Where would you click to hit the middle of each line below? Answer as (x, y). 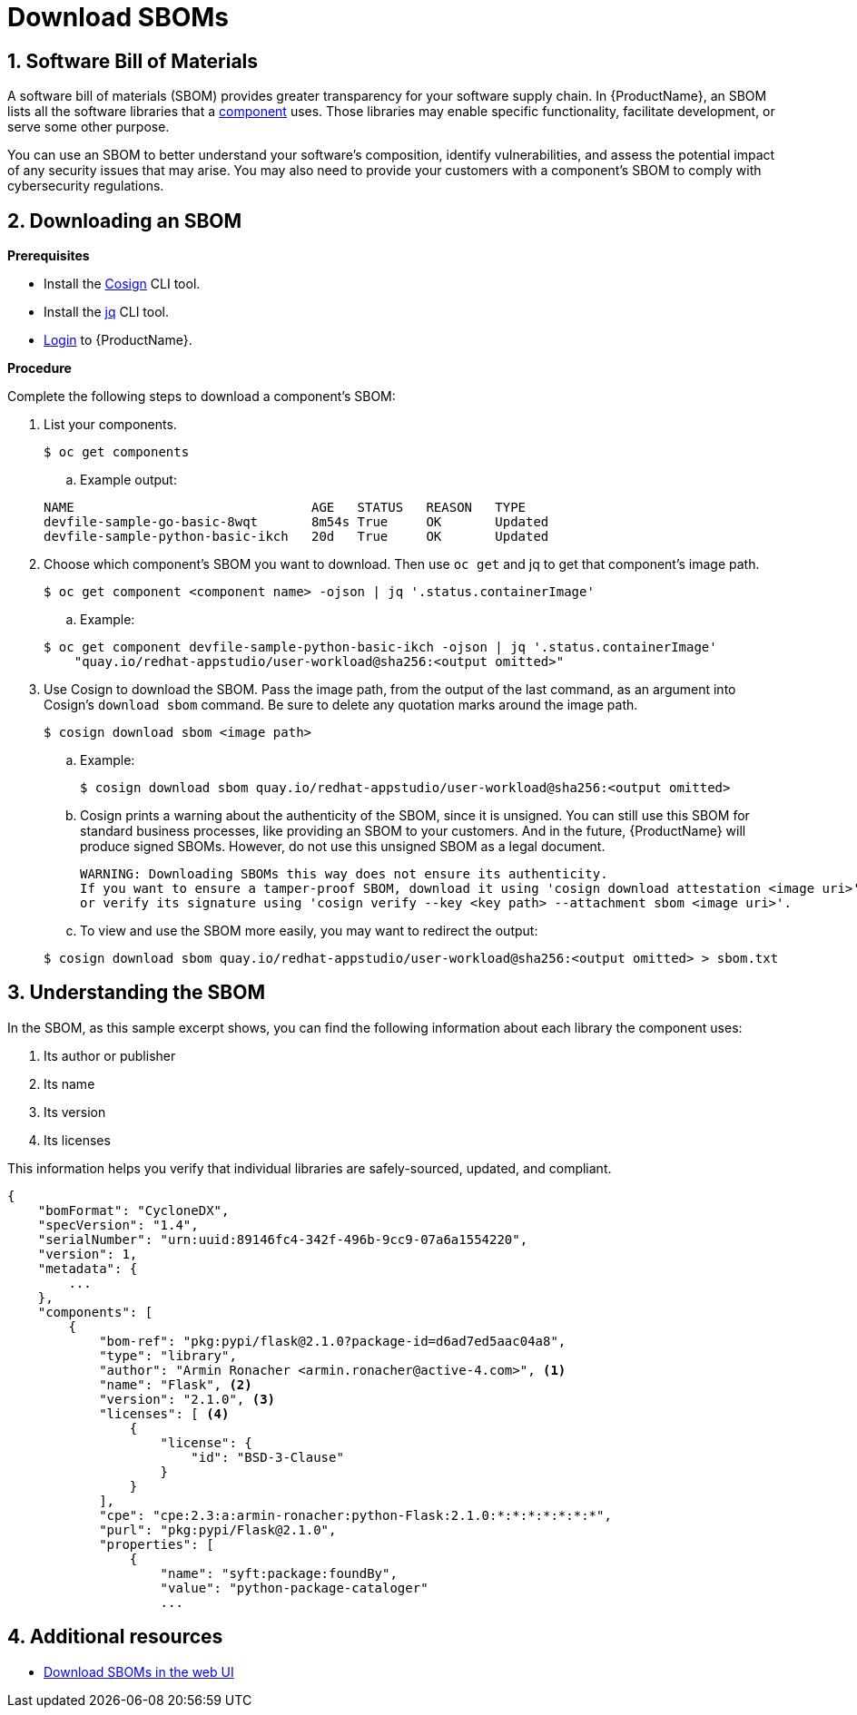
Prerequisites (49, 256)
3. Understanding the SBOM (136, 993)
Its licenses (77, 1140)
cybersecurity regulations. (86, 186)
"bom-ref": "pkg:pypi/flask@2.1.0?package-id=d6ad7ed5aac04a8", (333, 1341)
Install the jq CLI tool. (107, 312)
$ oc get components (117, 452)
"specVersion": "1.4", (118, 1225)
